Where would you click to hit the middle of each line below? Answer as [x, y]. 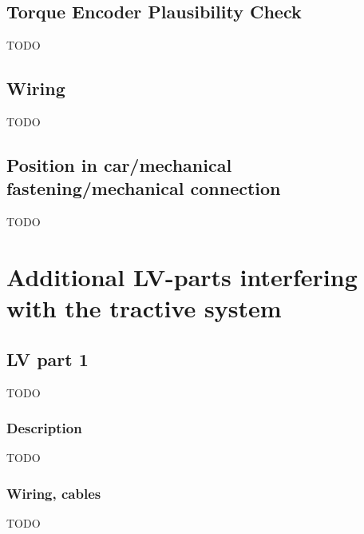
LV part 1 [47, 359]
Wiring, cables [54, 493]
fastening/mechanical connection [144, 188]
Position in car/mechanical [119, 164]
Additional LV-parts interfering [182, 276]
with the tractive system [144, 308]
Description [44, 428]
